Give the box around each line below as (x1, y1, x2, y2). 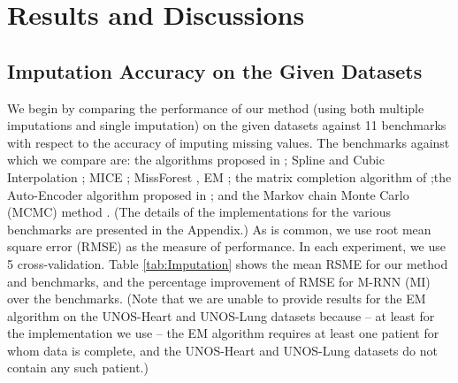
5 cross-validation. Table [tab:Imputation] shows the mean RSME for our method (7, 254, 448, 272)
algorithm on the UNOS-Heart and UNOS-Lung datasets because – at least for (7, 306, 435, 325)
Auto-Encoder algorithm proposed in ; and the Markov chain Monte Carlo (7, 185, 409, 203)
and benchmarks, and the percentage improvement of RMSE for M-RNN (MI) (7, 272, 431, 290)
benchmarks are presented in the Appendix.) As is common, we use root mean (7, 219, 431, 238)
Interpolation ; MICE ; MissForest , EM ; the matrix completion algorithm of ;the (7, 167, 452, 186)
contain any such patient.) (7, 358, 149, 377)
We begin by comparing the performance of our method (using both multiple (7, 98, 424, 117)
